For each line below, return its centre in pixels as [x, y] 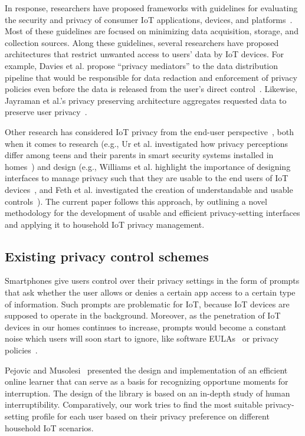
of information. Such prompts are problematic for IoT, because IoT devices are [147, 304]
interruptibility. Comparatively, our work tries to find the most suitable [134, 404]
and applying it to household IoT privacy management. [105, 224]
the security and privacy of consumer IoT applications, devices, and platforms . [149, 19]
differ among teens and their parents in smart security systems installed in [139, 155]
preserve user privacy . [46, 112]
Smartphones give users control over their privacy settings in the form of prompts [152, 281]
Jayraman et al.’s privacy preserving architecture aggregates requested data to [146, 100]
